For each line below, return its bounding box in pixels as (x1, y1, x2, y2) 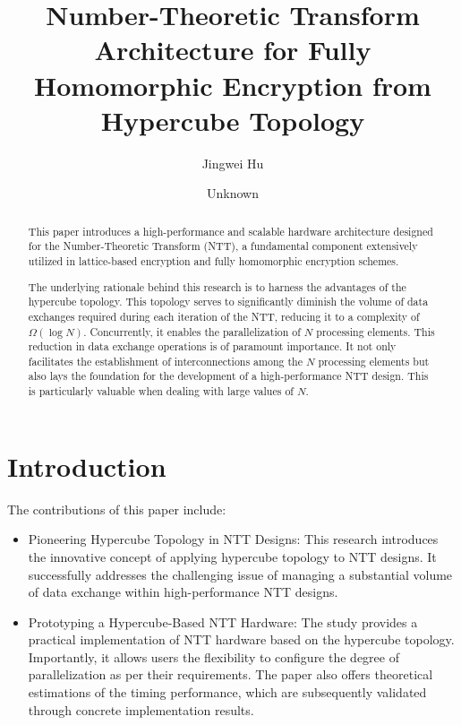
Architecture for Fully (94, 31, 371, 68)
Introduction (7, 447, 166, 484)
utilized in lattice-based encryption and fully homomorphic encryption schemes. (28, 253, 399, 268)
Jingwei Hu (201, 153, 264, 172)
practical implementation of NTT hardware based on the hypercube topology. (28, 630, 455, 649)
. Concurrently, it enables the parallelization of (83, 324, 301, 339)
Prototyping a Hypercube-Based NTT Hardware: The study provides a (28, 612, 418, 631)
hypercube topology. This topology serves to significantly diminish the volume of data (28, 294, 429, 309)
